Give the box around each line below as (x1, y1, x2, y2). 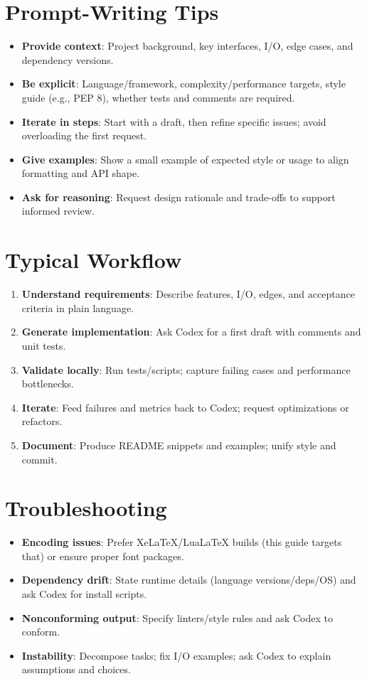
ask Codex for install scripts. (21, 586, 147, 601)
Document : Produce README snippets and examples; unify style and (21, 437, 336, 452)
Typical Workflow (5, 245, 182, 274)
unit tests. (21, 338, 66, 353)
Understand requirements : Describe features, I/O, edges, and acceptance (21, 286, 355, 301)
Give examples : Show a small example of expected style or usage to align (21, 151, 349, 166)
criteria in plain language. (21, 300, 134, 315)
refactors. (21, 414, 63, 429)
